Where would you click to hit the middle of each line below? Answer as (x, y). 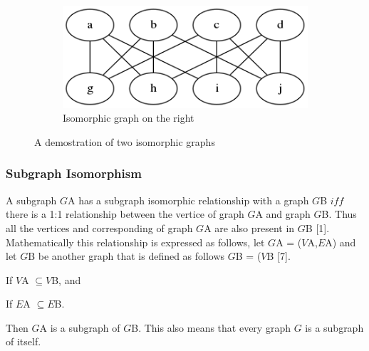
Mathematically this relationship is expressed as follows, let (135, 242)
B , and (66, 279)
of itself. (24, 341)
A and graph (283, 214)
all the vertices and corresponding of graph (99, 227)
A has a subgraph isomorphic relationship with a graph (188, 200)
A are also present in (249, 227)
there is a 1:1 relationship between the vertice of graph (125, 214)
